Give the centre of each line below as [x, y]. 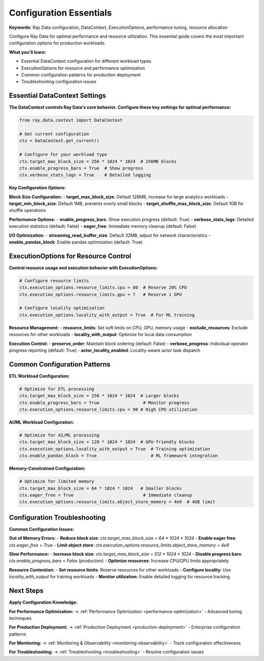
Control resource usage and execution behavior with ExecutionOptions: [83, 268]
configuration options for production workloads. [57, 43]
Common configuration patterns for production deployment [81, 75]
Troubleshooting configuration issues [59, 82]
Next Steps [26, 591]
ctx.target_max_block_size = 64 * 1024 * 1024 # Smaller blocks [100, 488]
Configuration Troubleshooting [57, 517]
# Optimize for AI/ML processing [59, 435]
